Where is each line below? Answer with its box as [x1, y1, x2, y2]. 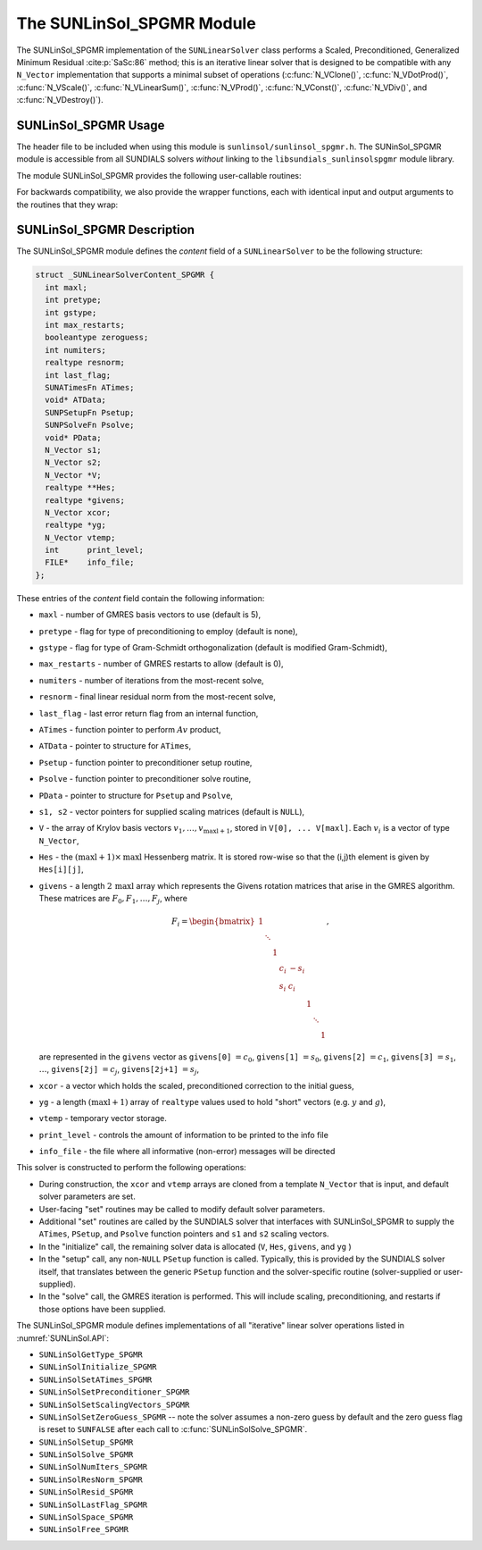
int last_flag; [45, 370, 112, 380]
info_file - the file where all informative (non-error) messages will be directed [38, 1146, 336, 1157]
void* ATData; [45, 395, 107, 406]
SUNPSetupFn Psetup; [45, 407, 135, 417]
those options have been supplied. [38, 1303, 166, 1314]
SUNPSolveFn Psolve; [45, 420, 135, 431]
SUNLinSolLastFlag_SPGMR [38, 1499, 147, 1510]
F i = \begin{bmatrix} [170, 917, 255, 929]
